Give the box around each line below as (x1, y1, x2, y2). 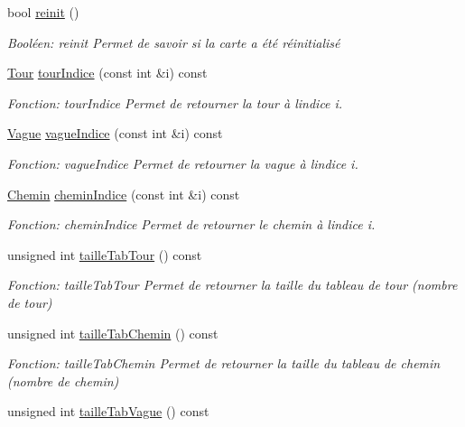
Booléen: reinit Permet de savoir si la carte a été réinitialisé (7, 32, 340, 51)
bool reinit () (7, 3, 79, 21)
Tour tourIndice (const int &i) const (7, 63, 208, 82)
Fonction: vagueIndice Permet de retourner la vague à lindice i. (7, 153, 358, 172)
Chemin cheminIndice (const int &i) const (7, 184, 240, 203)
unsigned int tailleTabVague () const (7, 402, 209, 421)
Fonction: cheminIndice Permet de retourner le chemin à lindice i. (7, 215, 376, 234)
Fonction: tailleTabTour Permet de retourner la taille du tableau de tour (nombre (7, 275, 458, 294)
